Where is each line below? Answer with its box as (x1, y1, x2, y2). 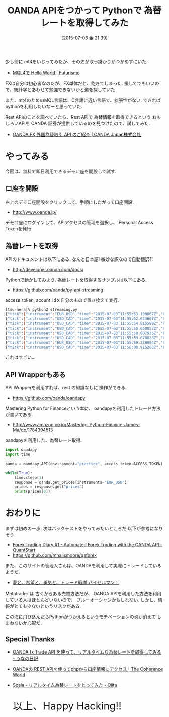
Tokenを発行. (5, 225, 33, 232)
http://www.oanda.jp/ (12, 209, 57, 215)
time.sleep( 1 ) (14, 475, 44, 480)
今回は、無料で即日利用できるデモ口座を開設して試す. (5, 168, 117, 174)
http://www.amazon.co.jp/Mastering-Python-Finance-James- (12, 422, 140, 428)
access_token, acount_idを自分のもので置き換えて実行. (5, 297, 119, 303)
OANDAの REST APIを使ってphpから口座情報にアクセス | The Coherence (12, 666, 163, 672)
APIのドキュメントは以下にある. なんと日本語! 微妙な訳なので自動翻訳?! (5, 256, 153, 262)
